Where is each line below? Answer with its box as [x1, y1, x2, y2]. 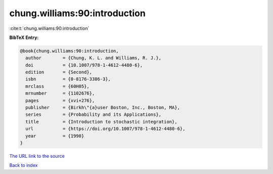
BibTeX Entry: [9, 34, 39, 40]
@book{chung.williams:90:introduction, [20, 48, 119, 54]
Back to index [9, 162, 38, 168]
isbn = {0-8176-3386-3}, [25, 76, 111, 82]
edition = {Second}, [25, 69, 93, 75]
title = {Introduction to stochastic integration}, [25, 119, 177, 124]
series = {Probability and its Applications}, [25, 112, 162, 117]
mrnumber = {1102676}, [25, 91, 95, 96]
